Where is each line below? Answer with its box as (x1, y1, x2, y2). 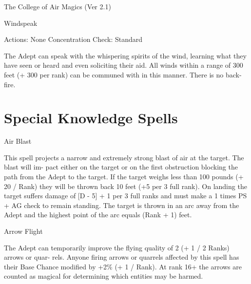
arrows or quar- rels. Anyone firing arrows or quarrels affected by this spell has (4, 252, 239, 262)
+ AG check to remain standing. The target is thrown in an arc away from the (4, 200, 239, 210)
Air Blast (4, 136, 32, 146)
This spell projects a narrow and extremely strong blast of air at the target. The (4, 152, 244, 162)
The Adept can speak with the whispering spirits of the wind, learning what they (4, 50, 247, 60)
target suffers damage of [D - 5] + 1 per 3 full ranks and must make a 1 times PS (4, 190, 247, 201)
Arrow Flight (4, 226, 43, 236)
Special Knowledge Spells (4, 108, 178, 128)
